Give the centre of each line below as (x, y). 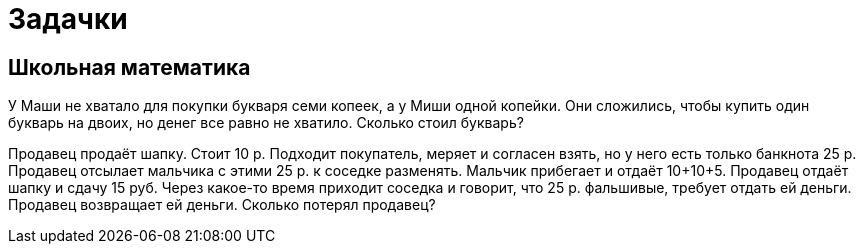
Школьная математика (129, 67)
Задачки (68, 19)
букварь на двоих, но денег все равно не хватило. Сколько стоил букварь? (266, 123)
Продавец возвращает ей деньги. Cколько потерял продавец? (222, 205)
